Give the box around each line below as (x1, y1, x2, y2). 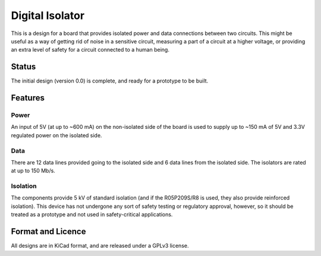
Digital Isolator (11, 9, 85, 22)
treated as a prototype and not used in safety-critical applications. (11, 211, 173, 218)
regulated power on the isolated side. (11, 131, 102, 139)
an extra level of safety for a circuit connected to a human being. (11, 46, 169, 53)
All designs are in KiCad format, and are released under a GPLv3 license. (11, 242, 189, 249)
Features (11, 93, 45, 103)
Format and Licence (11, 226, 86, 237)
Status (11, 62, 36, 72)
